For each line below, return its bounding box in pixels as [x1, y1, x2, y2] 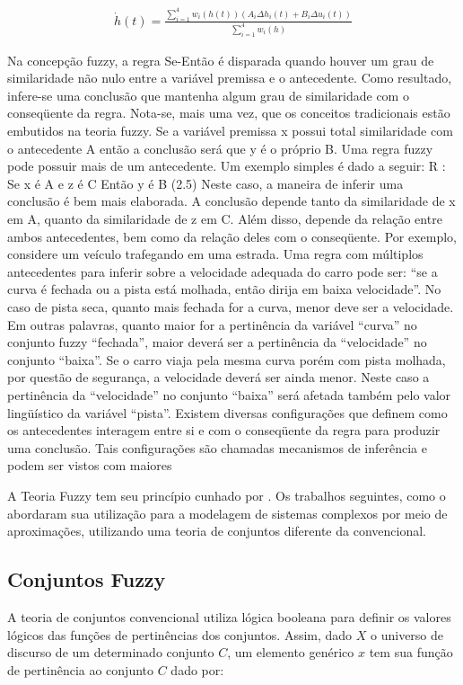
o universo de [371, 625, 444, 644]
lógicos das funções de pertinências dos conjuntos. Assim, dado [7, 625, 353, 644]
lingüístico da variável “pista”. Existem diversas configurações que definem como [7, 403, 448, 422]
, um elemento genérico [227, 643, 354, 662]
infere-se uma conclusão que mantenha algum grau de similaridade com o [7, 85, 409, 104]
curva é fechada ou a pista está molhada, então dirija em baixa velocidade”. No [7, 280, 441, 298]
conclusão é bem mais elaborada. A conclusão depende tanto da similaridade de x [7, 191, 456, 210]
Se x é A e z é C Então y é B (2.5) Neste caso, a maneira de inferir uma [7, 173, 404, 192]
